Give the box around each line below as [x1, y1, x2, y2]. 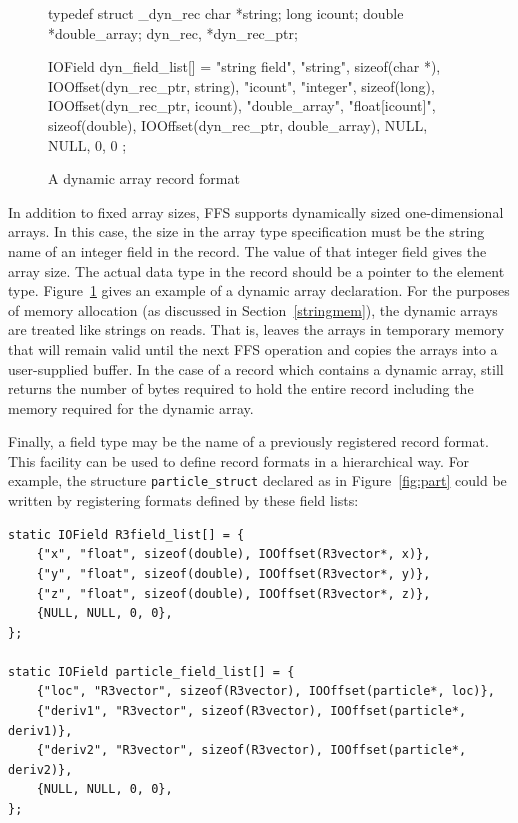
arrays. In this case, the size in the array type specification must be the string [8, 221, 485, 242]
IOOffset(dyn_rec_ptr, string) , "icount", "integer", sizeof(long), [48, 75, 435, 96]
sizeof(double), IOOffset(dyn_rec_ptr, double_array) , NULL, [48, 114, 428, 135]
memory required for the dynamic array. [8, 397, 254, 418]
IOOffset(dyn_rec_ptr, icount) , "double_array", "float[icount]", [48, 95, 436, 116]
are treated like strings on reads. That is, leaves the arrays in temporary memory [8, 319, 505, 340]
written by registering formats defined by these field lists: [8, 490, 359, 511]
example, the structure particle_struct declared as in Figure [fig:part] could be [8, 470, 507, 491]
